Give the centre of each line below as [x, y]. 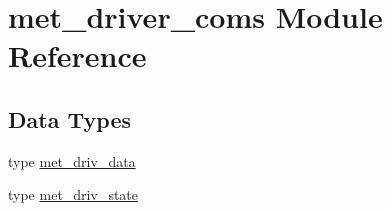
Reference [77, 55]
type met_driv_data [72, 160]
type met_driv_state [73, 194]
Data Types [69, 118]
